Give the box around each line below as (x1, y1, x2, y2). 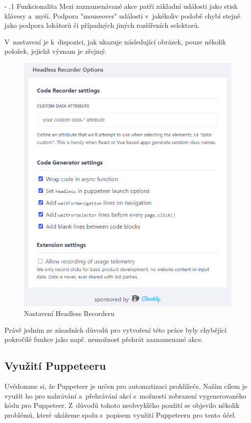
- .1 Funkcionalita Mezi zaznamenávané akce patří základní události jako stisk (4, 1, 238, 11)
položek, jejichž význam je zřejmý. (4, 46, 107, 56)
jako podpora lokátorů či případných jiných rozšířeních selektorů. (4, 20, 200, 30)
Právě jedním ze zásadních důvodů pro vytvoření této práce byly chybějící (4, 324, 227, 335)
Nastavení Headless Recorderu (24, 308, 114, 318)
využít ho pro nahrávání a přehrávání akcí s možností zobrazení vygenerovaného (4, 390, 247, 401)
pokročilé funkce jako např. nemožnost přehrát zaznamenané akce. (4, 334, 203, 344)
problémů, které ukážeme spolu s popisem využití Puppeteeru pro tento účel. (4, 409, 236, 420)
